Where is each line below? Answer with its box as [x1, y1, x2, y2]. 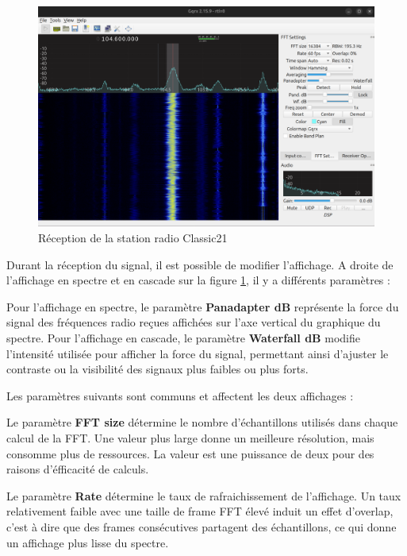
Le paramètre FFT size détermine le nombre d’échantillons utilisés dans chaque [6, 414, 398, 431]
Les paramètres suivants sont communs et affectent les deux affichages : [6, 387, 354, 403]
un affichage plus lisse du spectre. [6, 534, 169, 550]
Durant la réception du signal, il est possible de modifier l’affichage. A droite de [6, 256, 394, 272]
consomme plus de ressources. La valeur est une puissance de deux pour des [6, 445, 374, 461]
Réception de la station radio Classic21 [38, 230, 228, 246]
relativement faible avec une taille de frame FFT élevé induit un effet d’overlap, [6, 503, 394, 519]
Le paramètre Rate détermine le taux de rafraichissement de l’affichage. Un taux [6, 487, 401, 504]
